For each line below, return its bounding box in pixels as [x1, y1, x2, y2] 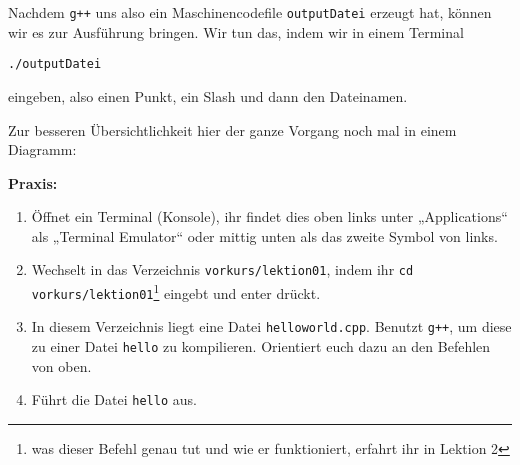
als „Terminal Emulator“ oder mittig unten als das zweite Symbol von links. [31, 225, 498, 246]
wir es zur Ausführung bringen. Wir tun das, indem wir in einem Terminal [8, 21, 464, 42]
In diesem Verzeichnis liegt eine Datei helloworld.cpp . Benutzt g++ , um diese [31, 316, 512, 337]
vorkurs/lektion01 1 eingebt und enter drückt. [31, 280, 321, 303]
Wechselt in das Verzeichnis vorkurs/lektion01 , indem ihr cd [31, 259, 414, 280]
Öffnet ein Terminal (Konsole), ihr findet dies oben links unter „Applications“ [31, 206, 508, 227]
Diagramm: [8, 139, 77, 160]
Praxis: [8, 172, 58, 193]
